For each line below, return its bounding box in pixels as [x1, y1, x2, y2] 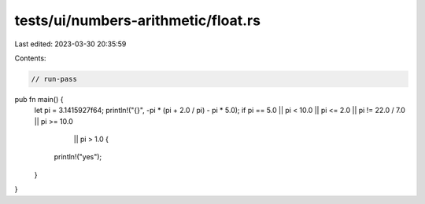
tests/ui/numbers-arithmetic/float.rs [14, 12, 261, 29]
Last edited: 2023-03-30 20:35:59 [14, 39, 127, 49]
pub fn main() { [14, 94, 64, 104]
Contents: [14, 53, 46, 63]
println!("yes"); [54, 152, 102, 162]
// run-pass [31, 75, 78, 83]
